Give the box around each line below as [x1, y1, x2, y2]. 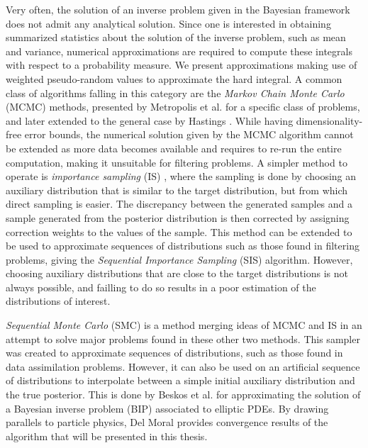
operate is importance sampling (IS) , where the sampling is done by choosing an [6, 169, 357, 184]
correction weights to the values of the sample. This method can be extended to [6, 224, 352, 239]
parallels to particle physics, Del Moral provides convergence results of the [6, 415, 328, 430]
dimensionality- [296, 113, 363, 128]
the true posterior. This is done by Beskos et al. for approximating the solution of [6, 387, 361, 402]
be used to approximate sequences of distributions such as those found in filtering [6, 238, 359, 253]
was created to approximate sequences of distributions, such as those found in [6, 345, 343, 360]
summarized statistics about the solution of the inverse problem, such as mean [6, 30, 346, 45]
